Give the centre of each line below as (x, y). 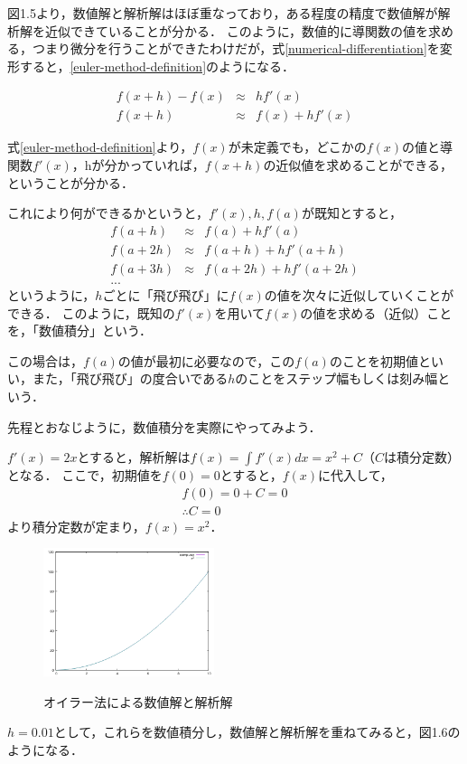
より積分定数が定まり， (76, 526)
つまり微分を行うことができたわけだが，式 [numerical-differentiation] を (236, 48)
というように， (51, 294)
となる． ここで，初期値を (85, 475)
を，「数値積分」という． (79, 330)
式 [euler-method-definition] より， (100, 147)
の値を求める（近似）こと (376, 312)
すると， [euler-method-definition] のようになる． (157, 66)
